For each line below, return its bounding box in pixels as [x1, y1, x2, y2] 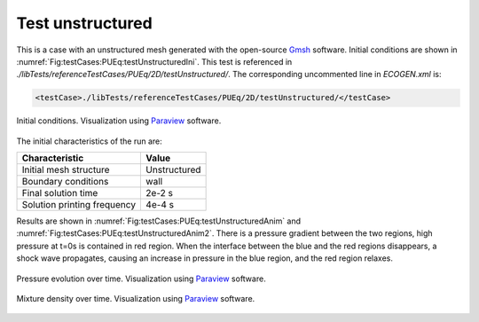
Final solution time [21, 187, 98, 200]
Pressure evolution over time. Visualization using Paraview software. [16, 273, 266, 284]
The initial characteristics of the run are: [16, 136, 163, 146]
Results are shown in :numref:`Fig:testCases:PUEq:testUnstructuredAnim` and [16, 216, 302, 226]
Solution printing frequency [21, 199, 137, 211]
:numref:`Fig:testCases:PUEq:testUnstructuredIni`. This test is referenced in [16, 56, 293, 67]
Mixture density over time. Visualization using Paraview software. [16, 294, 255, 304]
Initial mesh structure [21, 164, 110, 177]
